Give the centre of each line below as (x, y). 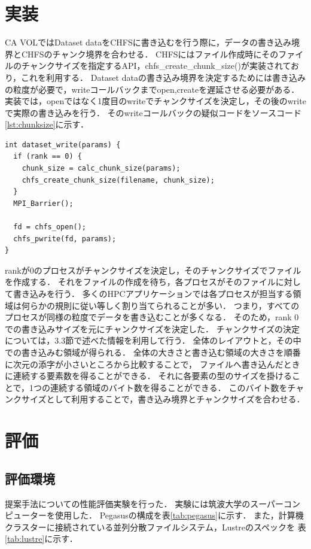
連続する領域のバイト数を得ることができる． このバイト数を (169, 387)
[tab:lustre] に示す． (41, 539)
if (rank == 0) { (48, 157)
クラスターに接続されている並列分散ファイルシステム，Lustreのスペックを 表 (155, 527)
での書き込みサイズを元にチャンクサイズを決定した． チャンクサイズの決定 (153, 328)
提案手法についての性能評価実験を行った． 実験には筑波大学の (128, 503)
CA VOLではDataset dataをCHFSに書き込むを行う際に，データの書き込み (148, 42)
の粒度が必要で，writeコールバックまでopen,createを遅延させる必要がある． (152, 89)
